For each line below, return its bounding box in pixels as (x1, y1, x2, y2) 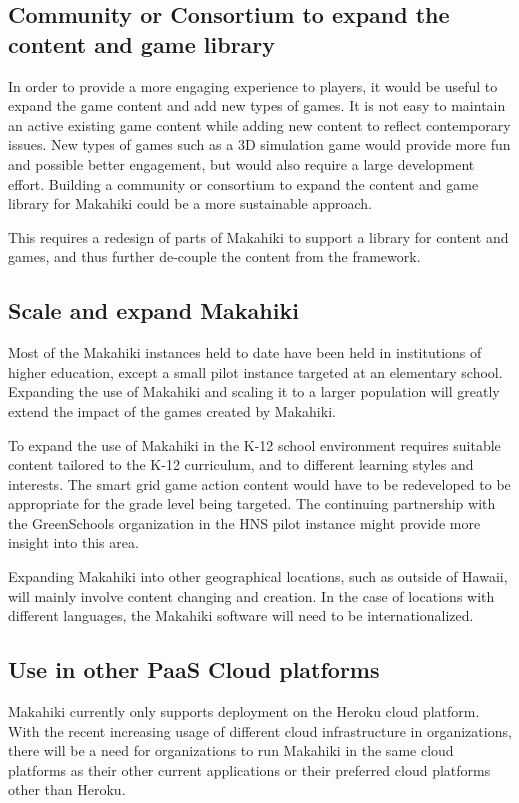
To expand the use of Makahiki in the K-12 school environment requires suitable (8, 434, 501, 455)
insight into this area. (8, 532, 139, 553)
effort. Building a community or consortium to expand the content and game (8, 173, 479, 194)
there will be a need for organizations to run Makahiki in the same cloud (8, 740, 454, 761)
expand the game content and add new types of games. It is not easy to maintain (8, 95, 506, 116)
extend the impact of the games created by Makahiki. (8, 400, 336, 421)
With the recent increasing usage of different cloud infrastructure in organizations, (8, 720, 512, 741)
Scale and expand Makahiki (8, 295, 299, 326)
